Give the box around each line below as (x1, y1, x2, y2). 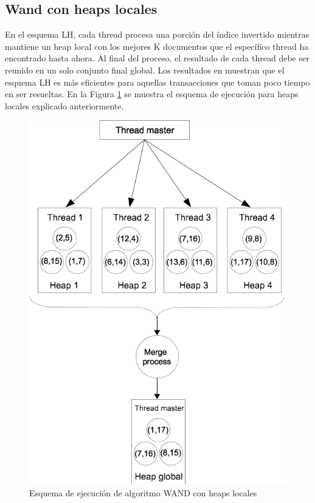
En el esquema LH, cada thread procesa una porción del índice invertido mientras (5, 28, 310, 41)
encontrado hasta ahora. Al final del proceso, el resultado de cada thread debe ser (5, 52, 310, 64)
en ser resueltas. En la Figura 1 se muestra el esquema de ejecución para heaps (5, 87, 299, 100)
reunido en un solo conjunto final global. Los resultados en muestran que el (5, 63, 285, 76)
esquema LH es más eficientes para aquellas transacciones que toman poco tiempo (5, 75, 310, 88)
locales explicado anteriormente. (5, 99, 124, 112)
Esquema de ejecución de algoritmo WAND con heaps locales (29, 486, 257, 499)
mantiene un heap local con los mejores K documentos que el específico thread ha (5, 39, 309, 52)
